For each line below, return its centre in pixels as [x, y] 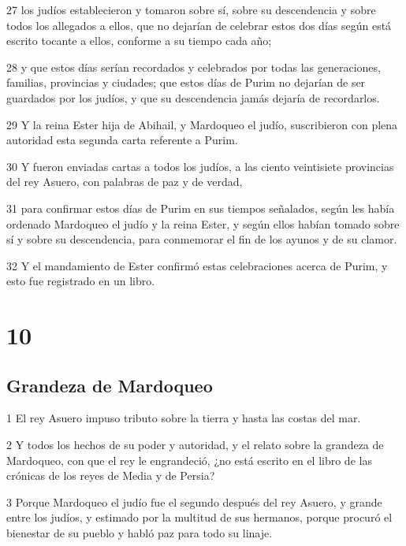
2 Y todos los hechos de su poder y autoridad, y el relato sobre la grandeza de [195, 445]
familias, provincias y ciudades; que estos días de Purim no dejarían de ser [186, 82]
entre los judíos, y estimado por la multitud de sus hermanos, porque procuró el [199, 517]
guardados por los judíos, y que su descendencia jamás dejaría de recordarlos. [193, 97]
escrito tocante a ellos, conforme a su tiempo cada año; [139, 41]
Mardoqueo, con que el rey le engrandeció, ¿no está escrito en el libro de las [189, 460]
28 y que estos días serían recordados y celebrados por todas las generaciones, [194, 67]
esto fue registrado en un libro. [81, 281]
